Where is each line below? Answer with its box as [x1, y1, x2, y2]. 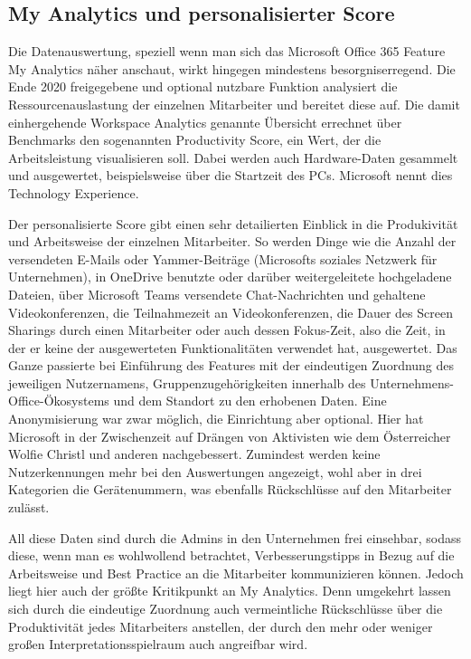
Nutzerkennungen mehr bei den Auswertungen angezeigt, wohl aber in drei [8, 462, 422, 481]
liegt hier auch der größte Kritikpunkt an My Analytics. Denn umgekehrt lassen [8, 581, 451, 600]
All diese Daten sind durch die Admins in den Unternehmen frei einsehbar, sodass [8, 528, 462, 547]
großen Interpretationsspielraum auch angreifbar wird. [8, 635, 308, 654]
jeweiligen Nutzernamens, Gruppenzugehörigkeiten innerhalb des [8, 373, 366, 392]
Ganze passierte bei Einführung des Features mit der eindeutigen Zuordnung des [8, 356, 455, 375]
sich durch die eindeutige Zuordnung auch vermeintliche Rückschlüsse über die [8, 599, 443, 618]
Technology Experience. [8, 183, 139, 202]
